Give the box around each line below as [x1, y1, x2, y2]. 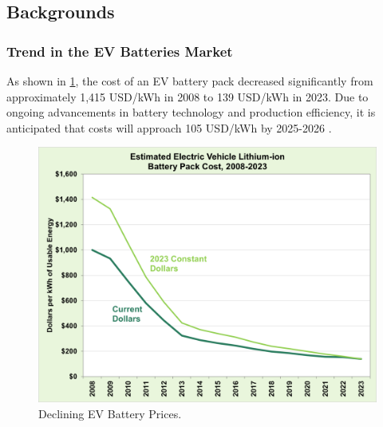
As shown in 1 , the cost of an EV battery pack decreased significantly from [6, 73, 373, 89]
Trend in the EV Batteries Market [6, 41, 233, 61]
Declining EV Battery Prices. [38, 405, 182, 421]
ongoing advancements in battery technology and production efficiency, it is [6, 104, 376, 121]
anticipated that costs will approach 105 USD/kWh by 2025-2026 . [6, 119, 332, 136]
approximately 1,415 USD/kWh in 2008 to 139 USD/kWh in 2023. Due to [6, 88, 369, 105]
